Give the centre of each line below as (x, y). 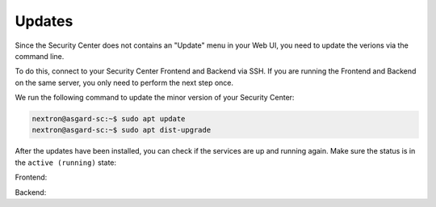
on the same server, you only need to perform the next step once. (124, 82)
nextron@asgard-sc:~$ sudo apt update (109, 119)
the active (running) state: (66, 163)
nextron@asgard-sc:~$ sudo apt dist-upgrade (122, 130)
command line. (40, 56)
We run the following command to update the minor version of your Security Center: (155, 98)
